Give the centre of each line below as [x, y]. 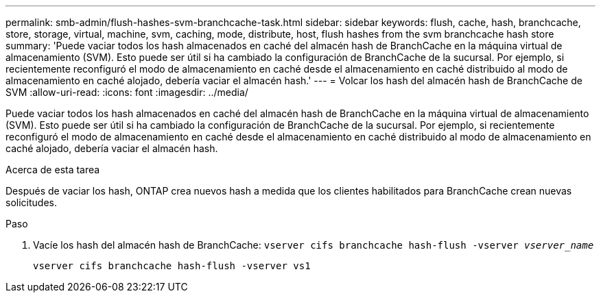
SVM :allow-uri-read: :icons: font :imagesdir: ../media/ [127, 92]
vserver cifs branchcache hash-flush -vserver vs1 [172, 266]
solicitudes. [31, 202]
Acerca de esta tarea [53, 170]
